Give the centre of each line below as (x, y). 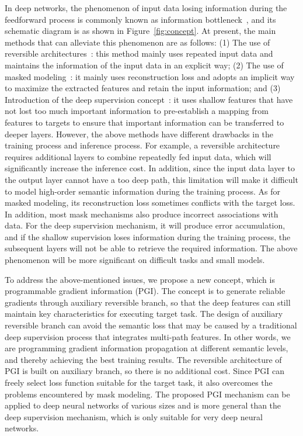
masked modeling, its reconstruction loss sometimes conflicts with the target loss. (150, 203)
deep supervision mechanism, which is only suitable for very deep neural (134, 416)
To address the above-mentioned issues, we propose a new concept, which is (140, 279)
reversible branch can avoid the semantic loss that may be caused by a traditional (151, 325)
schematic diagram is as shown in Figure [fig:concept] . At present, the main (140, 31)
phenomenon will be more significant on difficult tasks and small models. (135, 260)
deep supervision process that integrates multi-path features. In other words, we (148, 336)
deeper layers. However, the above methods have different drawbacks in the (139, 134)
